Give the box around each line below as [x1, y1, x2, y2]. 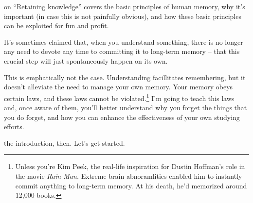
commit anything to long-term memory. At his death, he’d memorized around [15, 180, 247, 190]
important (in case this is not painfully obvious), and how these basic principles [4, 11, 241, 21]
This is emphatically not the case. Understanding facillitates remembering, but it [4, 72, 246, 82]
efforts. [4, 121, 24, 132]
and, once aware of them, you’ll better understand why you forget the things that [4, 102, 247, 112]
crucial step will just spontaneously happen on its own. [4, 55, 168, 66]
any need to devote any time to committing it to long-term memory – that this [4, 46, 240, 56]
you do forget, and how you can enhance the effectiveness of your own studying [4, 112, 240, 122]
